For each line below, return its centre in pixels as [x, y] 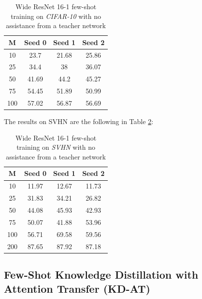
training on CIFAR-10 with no [56, 16]
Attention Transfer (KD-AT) [77, 289]
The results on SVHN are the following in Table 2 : [79, 121]
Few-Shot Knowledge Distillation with [101, 275]
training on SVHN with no [56, 147]
